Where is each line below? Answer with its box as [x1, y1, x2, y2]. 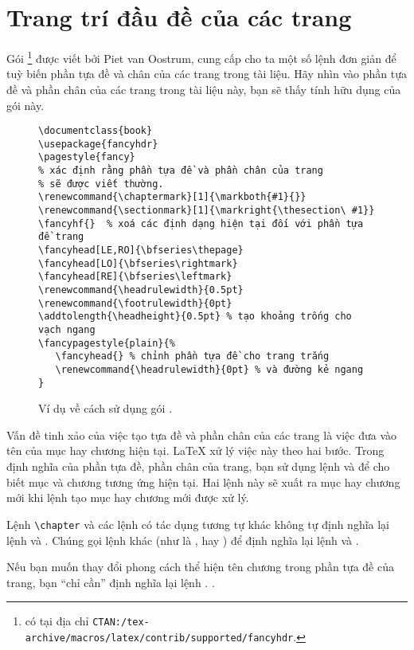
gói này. [6, 96, 45, 113]
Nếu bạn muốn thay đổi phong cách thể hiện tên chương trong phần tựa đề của [6, 558, 394, 575]
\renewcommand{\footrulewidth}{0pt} [38, 297, 232, 309]
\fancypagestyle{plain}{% [38, 337, 175, 349]
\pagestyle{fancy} [38, 151, 135, 163]
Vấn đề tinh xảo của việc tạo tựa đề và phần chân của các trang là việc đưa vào [6, 426, 397, 443]
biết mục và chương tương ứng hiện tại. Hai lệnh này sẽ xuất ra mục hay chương [6, 473, 400, 490]
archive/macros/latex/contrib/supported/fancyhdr [25, 632, 294, 644]
